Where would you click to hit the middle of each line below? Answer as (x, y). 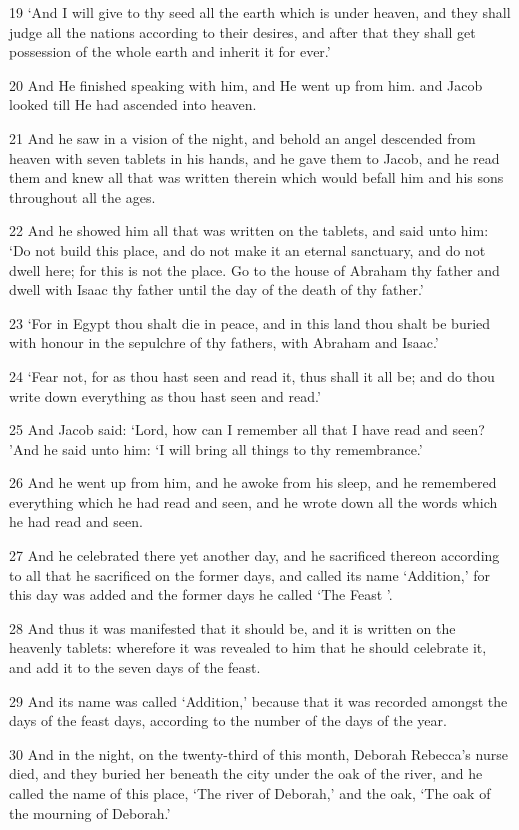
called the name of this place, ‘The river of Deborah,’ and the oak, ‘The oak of (250, 793)
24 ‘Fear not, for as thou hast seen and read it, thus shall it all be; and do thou (252, 375)
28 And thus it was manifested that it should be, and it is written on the (232, 627)
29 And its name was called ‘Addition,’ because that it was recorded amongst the (258, 700)
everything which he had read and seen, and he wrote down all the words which (253, 501)
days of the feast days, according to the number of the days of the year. (228, 720)
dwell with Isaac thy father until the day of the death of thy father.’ (216, 289)
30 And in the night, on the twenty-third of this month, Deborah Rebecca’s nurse (258, 753)
